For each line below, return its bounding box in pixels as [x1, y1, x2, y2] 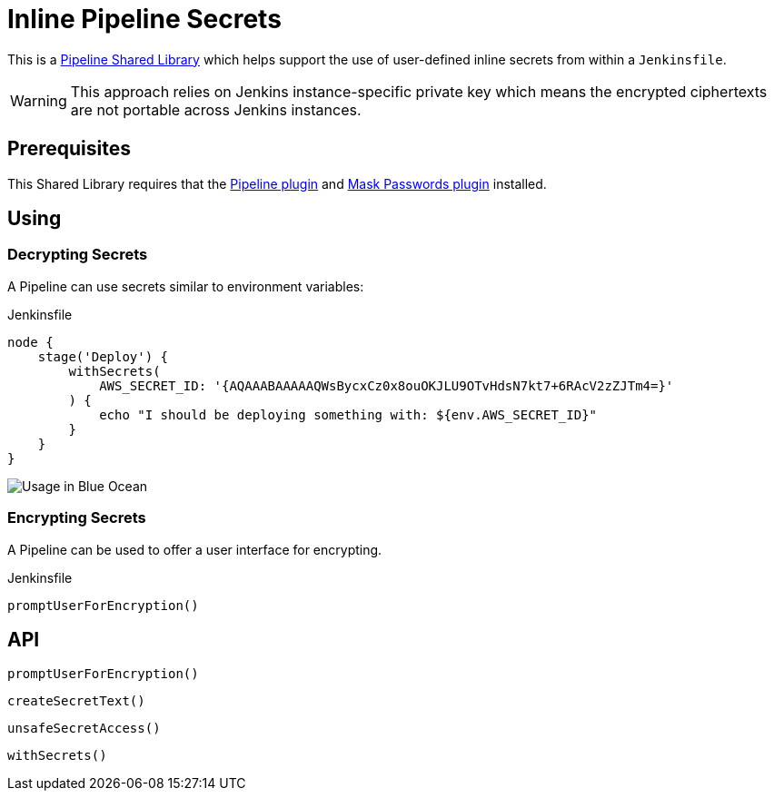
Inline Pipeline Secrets [7, 4, 282, 34]
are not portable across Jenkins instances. [70, 100, 362, 119]
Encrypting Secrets [7, 508, 146, 527]
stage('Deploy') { [37, 349, 169, 364]
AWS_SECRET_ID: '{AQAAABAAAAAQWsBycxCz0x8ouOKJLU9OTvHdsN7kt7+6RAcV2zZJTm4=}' [99, 378, 674, 393]
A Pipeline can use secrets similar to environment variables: [7, 278, 364, 294]
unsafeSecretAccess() [7, 721, 161, 736]
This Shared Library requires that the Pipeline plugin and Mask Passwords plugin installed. [7, 175, 547, 192]
